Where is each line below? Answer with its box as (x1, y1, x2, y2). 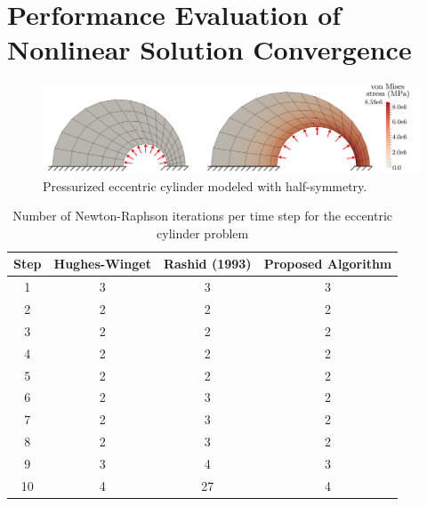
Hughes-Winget (53, 254, 151, 273)
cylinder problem (157, 223, 249, 242)
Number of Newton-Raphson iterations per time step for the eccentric (12, 206, 393, 225)
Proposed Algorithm (263, 254, 392, 273)
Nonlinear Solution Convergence (7, 31, 412, 68)
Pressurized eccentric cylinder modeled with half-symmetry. (43, 176, 367, 195)
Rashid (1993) (163, 254, 252, 273)
